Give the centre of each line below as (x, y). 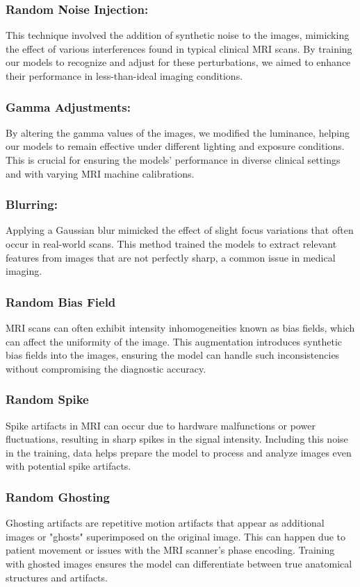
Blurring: (32, 204)
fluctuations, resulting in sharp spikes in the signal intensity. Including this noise (177, 439)
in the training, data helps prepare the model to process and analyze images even (179, 452)
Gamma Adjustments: (68, 107)
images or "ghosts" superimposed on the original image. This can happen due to (175, 536)
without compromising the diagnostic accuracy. (106, 368)
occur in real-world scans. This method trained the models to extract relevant (171, 244)
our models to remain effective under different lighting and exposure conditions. (175, 146)
